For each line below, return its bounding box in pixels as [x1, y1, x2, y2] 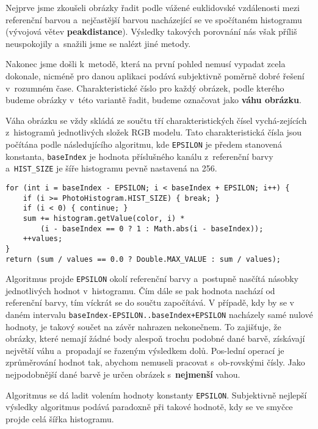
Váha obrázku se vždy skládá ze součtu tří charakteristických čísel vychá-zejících [5, 114, 307, 126]
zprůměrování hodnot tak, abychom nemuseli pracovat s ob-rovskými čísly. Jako [5, 356, 305, 369]
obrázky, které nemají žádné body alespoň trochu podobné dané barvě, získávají [5, 332, 305, 345]
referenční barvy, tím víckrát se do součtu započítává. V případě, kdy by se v [5, 296, 294, 309]
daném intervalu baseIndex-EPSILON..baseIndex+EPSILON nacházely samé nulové [5, 308, 313, 320]
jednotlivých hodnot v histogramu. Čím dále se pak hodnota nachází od [5, 284, 275, 297]
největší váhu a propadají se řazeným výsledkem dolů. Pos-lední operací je [5, 344, 284, 356]
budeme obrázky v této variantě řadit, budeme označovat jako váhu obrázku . [5, 93, 302, 106]
